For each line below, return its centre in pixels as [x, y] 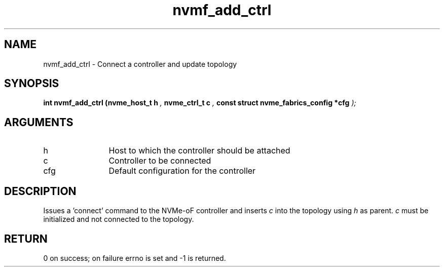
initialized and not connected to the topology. [119, 219]
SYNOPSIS [32, 84]
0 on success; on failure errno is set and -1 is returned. [135, 258]
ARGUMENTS [39, 122]
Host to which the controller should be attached [199, 151]
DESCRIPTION [40, 191]
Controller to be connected [160, 161]
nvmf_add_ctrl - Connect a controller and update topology [140, 64]
